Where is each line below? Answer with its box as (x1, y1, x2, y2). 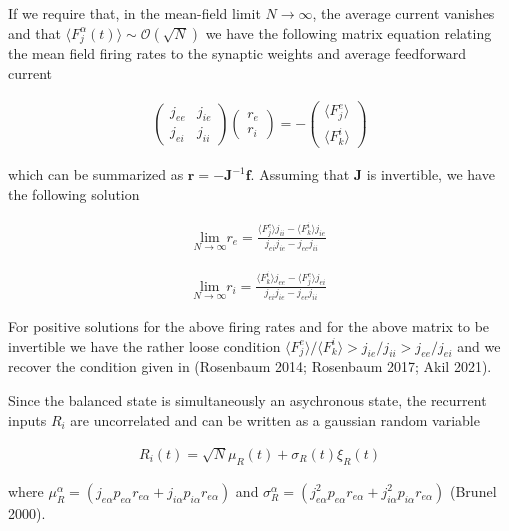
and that (8, 22, 61, 43)
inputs (8, 409, 47, 430)
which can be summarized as (8, 164, 184, 185)
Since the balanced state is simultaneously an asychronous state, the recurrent (8, 389, 487, 410)
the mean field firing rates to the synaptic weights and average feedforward (8, 43, 467, 64)
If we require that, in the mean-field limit (8, 3, 261, 23)
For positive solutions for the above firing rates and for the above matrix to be (8, 315, 490, 336)
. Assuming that (250, 164, 350, 185)
